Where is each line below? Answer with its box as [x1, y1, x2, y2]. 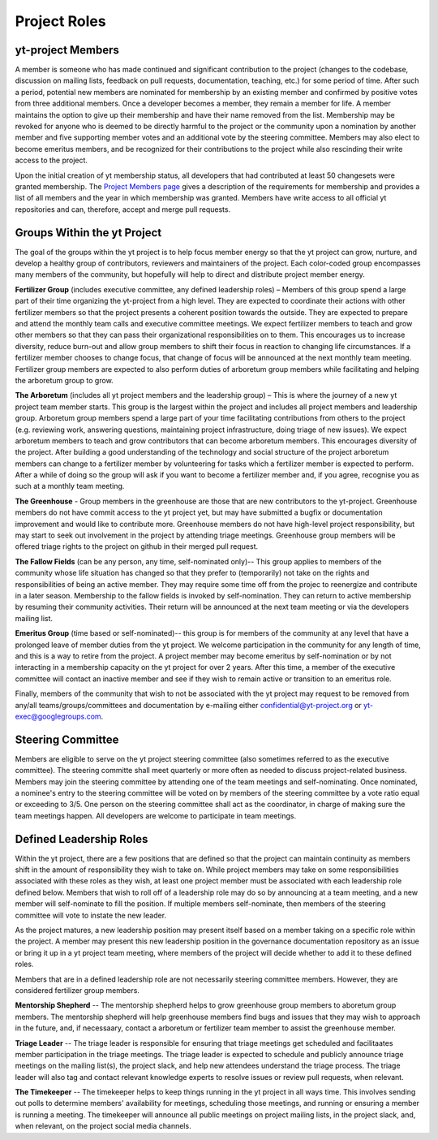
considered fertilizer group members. [15, 985, 140, 995]
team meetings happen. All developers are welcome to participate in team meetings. [15, 810, 297, 820]
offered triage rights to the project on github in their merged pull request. [15, 542, 259, 551]
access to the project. [15, 155, 88, 166]
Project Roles [15, 12, 106, 30]
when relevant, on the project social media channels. [15, 1121, 191, 1131]
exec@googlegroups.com [15, 711, 101, 721]
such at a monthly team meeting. [15, 481, 125, 491]
